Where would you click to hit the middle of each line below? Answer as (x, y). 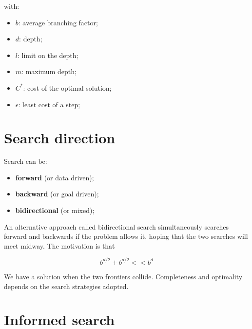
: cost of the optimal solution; (67, 87)
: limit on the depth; (48, 55)
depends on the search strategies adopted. (66, 286)
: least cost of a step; (49, 104)
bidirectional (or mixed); (55, 210)
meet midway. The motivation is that (59, 245)
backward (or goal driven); (57, 194)
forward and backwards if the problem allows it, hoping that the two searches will (126, 236)
